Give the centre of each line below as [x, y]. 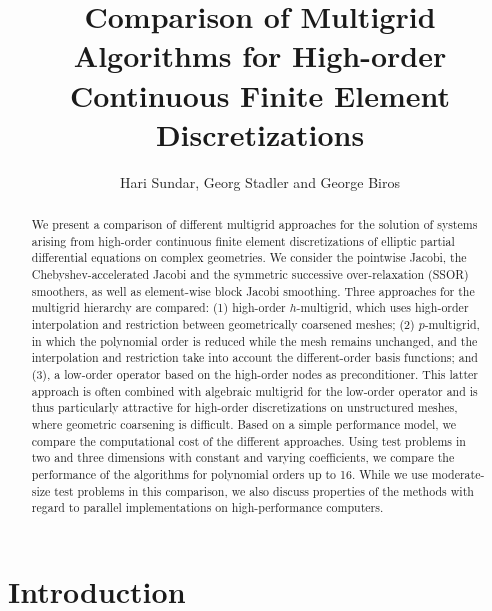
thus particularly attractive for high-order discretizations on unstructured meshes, [244, 407]
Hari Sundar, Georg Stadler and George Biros [260, 181]
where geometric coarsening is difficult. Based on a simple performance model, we [244, 423]
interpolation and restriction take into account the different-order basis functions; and [254, 357]
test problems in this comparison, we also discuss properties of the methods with [264, 490]
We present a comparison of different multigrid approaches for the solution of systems [254, 224]
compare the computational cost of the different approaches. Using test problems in [248, 440]
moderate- [458, 473]
